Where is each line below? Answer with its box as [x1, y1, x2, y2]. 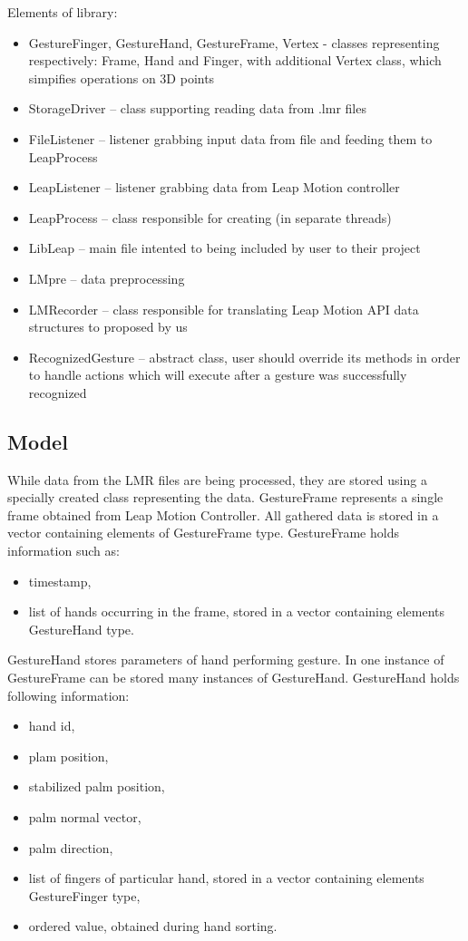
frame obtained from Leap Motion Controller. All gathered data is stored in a [7, 505, 439, 524]
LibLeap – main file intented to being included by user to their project [28, 238, 421, 257]
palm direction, [28, 838, 113, 857]
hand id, [28, 716, 75, 735]
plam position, [28, 746, 109, 765]
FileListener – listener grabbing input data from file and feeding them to [28, 129, 433, 148]
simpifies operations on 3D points [28, 68, 215, 87]
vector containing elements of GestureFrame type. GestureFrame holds [7, 523, 399, 542]
